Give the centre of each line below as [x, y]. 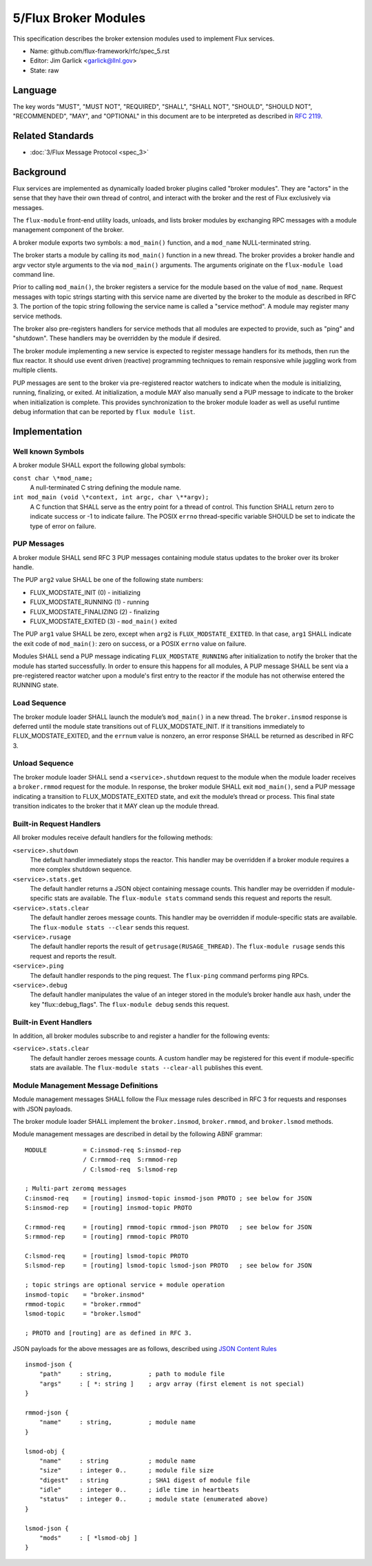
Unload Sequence [43, 763]
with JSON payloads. [42, 1109]
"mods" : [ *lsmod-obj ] [88, 1538]
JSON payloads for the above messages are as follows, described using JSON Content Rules [145, 1348]
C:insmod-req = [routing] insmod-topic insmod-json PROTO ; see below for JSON [168, 1198]
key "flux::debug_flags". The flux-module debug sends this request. [130, 1004]
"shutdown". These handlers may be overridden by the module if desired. [117, 338]
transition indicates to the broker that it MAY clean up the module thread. [116, 806]
